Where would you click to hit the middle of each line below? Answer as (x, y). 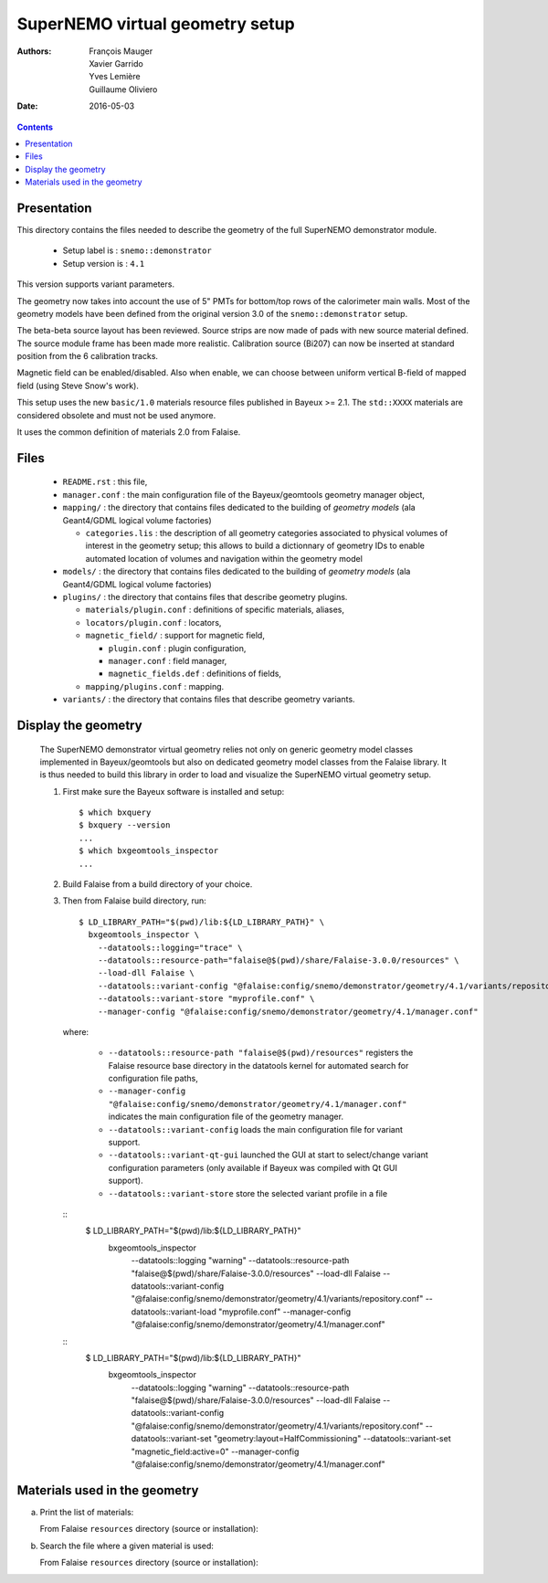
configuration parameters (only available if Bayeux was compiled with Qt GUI (253, 1167)
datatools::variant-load (174, 1312)
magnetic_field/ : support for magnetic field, (175, 636)
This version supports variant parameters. (96, 284)
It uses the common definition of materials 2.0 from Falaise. (129, 432)
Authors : (34, 51)
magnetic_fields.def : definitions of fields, (195, 674)
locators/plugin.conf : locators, (153, 622)
